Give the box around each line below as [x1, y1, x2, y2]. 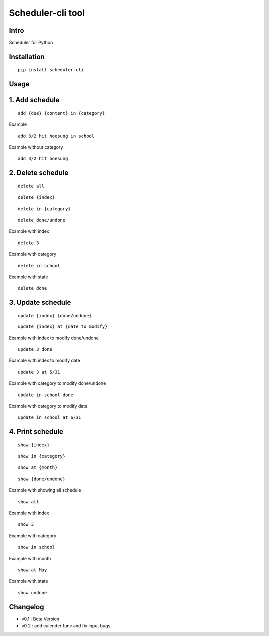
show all [18, 499, 39, 504]
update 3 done [18, 346, 52, 352]
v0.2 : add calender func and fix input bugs [21, 623, 111, 629]
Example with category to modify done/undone [9, 380, 106, 386]
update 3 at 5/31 [18, 369, 60, 375]
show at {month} [18, 465, 58, 470]
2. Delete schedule [9, 169, 69, 177]
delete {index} [18, 195, 55, 200]
